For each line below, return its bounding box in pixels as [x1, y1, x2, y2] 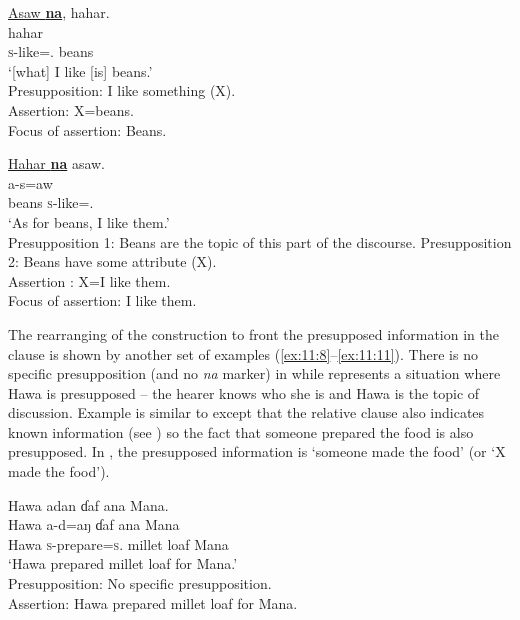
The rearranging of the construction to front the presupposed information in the [8, 323, 499, 344]
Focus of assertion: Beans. [8, 119, 167, 140]
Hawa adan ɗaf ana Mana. [8, 494, 169, 515]
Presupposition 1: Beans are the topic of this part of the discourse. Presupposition [8, 231, 512, 252]
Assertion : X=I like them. [8, 270, 171, 291]
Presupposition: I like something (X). [8, 80, 236, 101]
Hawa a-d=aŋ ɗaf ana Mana [8, 514, 180, 535]
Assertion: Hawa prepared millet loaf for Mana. [8, 592, 298, 613]
